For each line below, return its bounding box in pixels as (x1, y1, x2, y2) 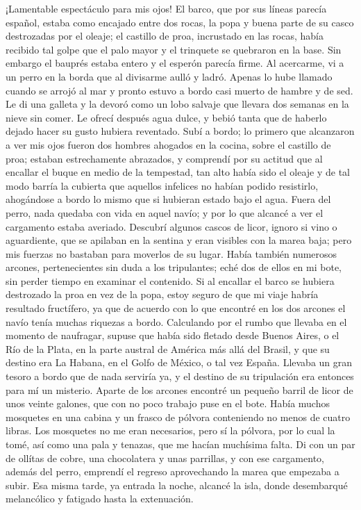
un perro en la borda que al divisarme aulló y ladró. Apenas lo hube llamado (6, 69, 333, 83)
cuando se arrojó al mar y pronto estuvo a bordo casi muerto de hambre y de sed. (6, 83, 353, 97)
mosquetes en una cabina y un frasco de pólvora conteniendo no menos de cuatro (6, 409, 351, 424)
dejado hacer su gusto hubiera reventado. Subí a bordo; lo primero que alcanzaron (6, 124, 355, 138)
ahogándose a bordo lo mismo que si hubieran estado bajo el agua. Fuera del (6, 192, 331, 206)
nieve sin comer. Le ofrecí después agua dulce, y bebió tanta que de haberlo (6, 110, 327, 124)
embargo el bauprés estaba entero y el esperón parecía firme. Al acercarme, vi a (6, 56, 344, 70)
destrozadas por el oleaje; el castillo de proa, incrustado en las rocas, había (6, 28, 324, 43)
